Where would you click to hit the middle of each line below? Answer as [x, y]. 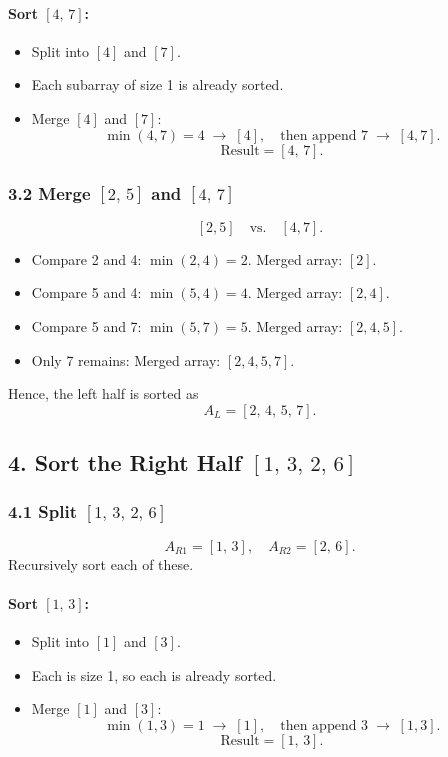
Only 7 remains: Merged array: [126, 359]
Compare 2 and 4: [86, 258]
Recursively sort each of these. [101, 563]
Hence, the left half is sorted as [103, 393]
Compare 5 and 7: [86, 325]
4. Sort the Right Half [125, 462]
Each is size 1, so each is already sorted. [154, 674]
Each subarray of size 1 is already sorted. [157, 84]
